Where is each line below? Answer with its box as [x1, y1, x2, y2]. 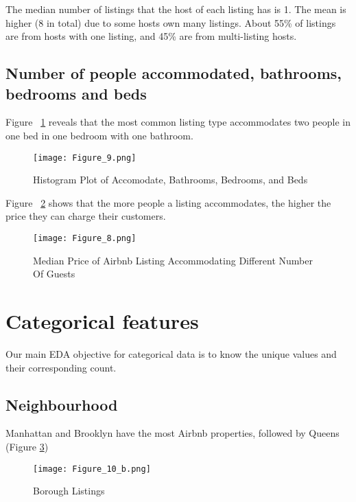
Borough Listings [33, 483, 105, 498]
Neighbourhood [5, 393, 118, 415]
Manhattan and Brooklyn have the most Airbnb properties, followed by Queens [5, 426, 340, 440]
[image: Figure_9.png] [33, 152, 137, 163]
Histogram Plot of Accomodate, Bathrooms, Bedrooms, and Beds [33, 172, 308, 187]
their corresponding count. [5, 360, 117, 374]
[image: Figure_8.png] [33, 233, 137, 243]
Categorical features [5, 307, 199, 335]
